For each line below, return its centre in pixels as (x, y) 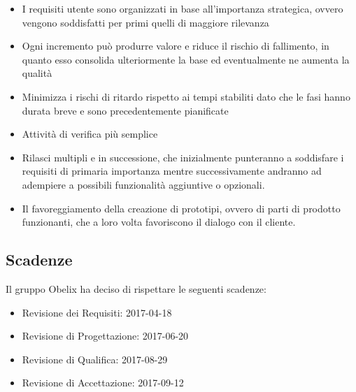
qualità (37, 73)
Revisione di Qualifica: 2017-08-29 (95, 359)
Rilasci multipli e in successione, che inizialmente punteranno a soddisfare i (183, 157)
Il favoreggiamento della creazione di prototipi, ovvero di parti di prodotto (181, 208)
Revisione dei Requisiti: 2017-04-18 (97, 312)
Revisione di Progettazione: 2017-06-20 (105, 336)
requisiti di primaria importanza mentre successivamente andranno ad (172, 171)
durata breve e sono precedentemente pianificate (125, 110)
